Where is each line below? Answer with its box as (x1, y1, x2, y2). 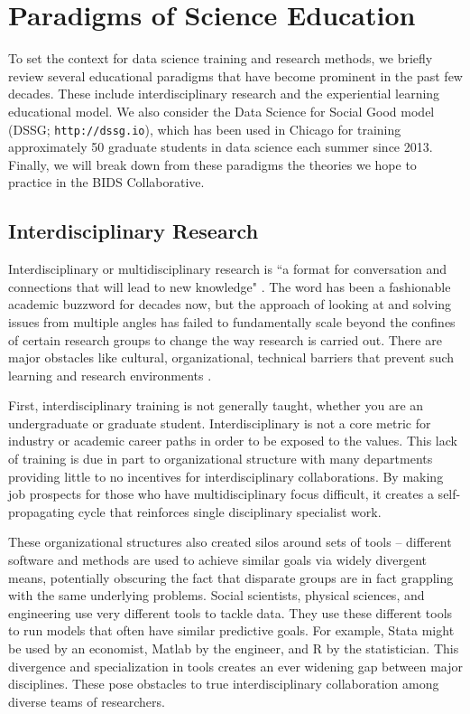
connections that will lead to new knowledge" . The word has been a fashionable (8, 277, 451, 296)
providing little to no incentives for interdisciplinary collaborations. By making (8, 466, 444, 485)
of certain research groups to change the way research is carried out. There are (8, 330, 442, 349)
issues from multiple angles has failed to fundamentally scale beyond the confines (8, 312, 456, 331)
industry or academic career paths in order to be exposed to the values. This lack (8, 431, 457, 450)
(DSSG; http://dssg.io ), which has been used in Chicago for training (8, 119, 401, 138)
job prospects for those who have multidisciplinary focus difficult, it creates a (8, 484, 434, 503)
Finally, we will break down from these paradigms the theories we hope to (8, 155, 417, 174)
